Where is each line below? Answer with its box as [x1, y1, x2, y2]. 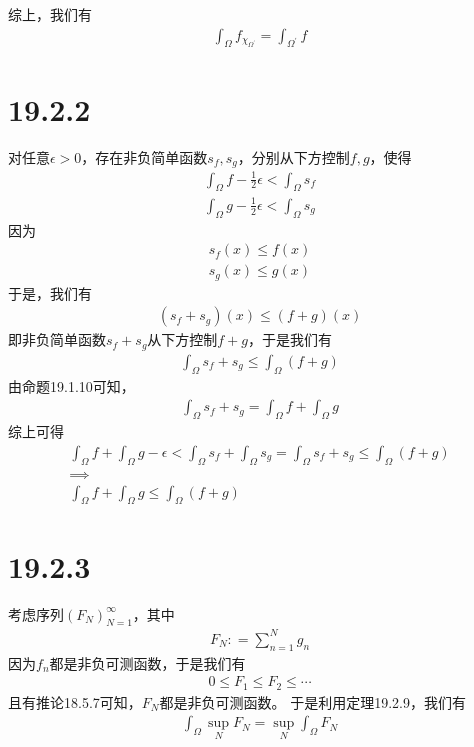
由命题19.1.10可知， [8, 375, 135, 396]
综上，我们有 [8, 4, 92, 24]
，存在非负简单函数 [81, 146, 208, 167]
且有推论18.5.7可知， [8, 691, 142, 712]
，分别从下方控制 [237, 146, 350, 167]
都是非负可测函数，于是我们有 [49, 652, 246, 673]
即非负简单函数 [8, 329, 106, 350]
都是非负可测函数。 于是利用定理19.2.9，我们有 [159, 691, 466, 712]
